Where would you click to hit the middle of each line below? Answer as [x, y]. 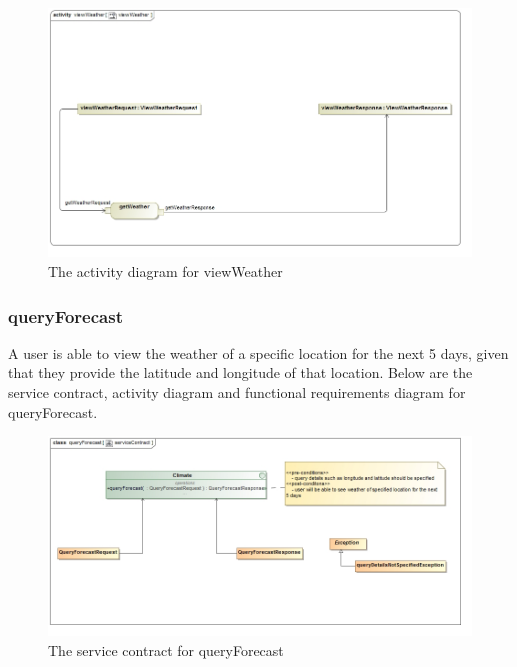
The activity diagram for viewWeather [165, 271]
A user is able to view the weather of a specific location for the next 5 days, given [258, 352]
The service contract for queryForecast [166, 649]
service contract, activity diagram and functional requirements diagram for [237, 392]
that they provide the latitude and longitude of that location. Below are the [240, 372]
